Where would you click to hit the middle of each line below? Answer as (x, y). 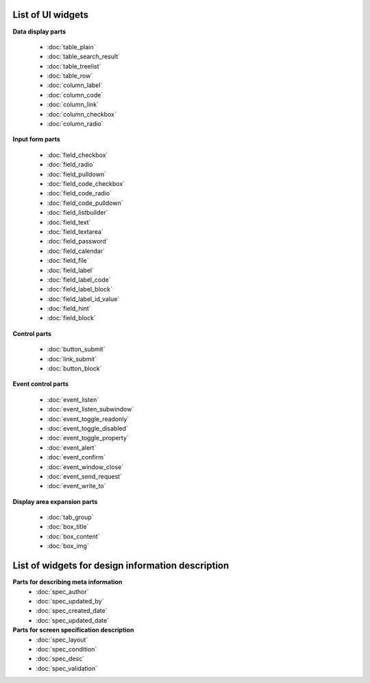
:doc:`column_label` (75, 85)
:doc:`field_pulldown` (76, 174)
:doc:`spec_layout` (62, 639)
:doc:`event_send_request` (85, 476)
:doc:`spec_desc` (60, 659)
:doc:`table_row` (70, 76)
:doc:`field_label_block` (79, 289)
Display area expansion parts (55, 501)
